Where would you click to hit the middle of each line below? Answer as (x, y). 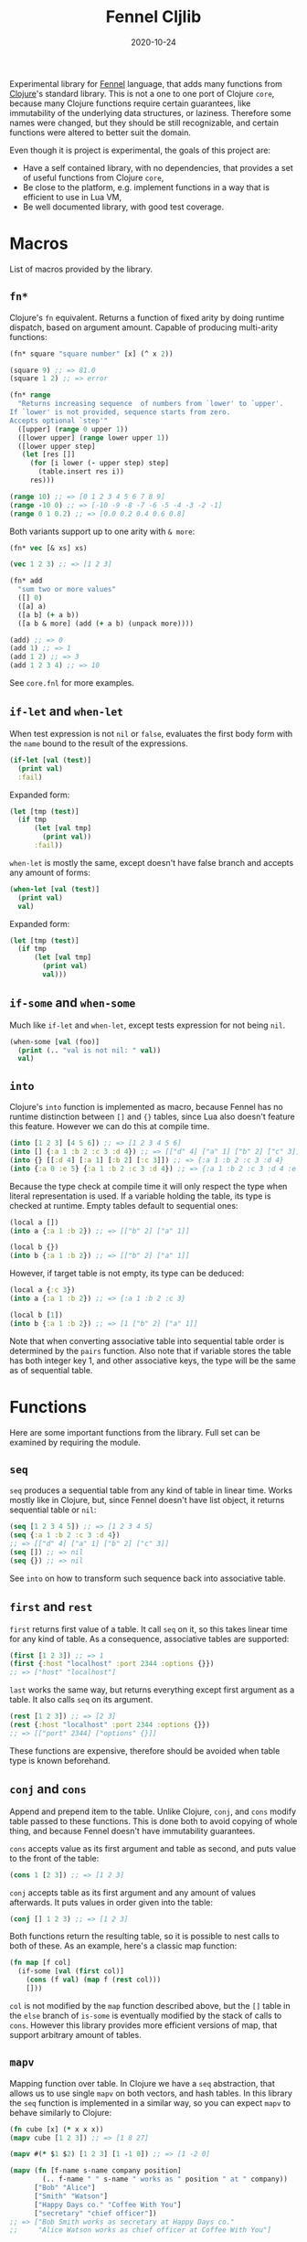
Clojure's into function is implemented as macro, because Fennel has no (146, 1107)
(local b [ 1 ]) (37, 1315)
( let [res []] (48, 454)
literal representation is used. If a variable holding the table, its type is (140, 1196)
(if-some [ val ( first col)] (71, 1971)
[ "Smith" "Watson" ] (70, 2196)
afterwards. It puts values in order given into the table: (111, 1902)
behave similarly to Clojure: (61, 2112)
